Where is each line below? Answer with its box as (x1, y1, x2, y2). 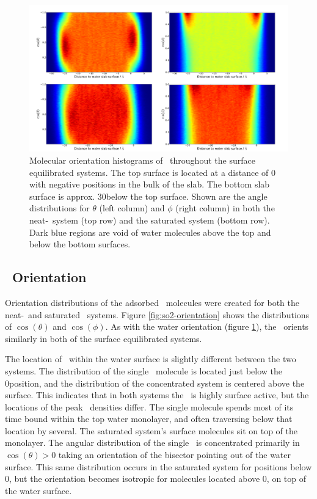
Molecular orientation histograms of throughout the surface (29, 153, 255, 166)
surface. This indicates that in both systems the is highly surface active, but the (5, 388, 309, 401)
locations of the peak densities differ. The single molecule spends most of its (5, 400, 294, 413)
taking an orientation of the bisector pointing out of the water (58, 448, 291, 461)
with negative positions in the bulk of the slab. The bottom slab (29, 178, 270, 191)
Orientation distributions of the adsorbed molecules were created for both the (5, 296, 300, 308)
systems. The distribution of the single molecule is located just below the (5, 364, 282, 377)
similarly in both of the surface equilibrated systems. (5, 332, 202, 344)
